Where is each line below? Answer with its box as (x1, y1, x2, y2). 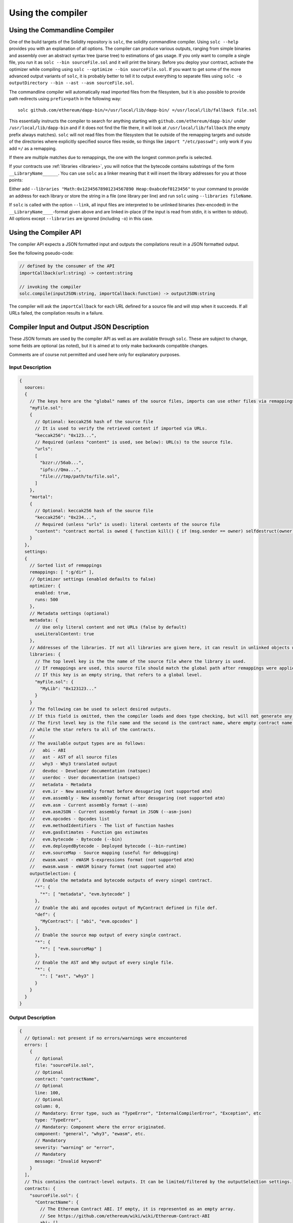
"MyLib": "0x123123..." (40, 686, 97, 692)
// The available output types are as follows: (29, 741, 146, 746)
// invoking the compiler (19, 284, 82, 290)
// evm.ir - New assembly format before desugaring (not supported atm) (29, 788, 212, 794)
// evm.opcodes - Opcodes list (29, 816, 110, 821)
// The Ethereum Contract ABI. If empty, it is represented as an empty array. (40, 1206, 236, 1212)
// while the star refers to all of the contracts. (29, 727, 156, 732)
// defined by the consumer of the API (19, 263, 115, 269)
